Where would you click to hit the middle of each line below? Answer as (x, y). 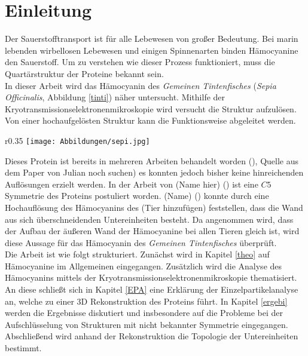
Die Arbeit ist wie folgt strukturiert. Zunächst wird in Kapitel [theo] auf (137, 254)
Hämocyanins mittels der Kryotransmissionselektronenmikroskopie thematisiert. (151, 277)
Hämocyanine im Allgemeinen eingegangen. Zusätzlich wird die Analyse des (144, 266)
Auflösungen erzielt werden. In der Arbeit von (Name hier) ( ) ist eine (132, 184)
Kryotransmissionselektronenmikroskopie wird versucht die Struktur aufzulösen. (151, 108)
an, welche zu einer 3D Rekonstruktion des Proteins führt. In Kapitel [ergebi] (146, 301)
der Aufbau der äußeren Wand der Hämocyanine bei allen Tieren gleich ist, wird (152, 231)
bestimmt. (23, 348)
